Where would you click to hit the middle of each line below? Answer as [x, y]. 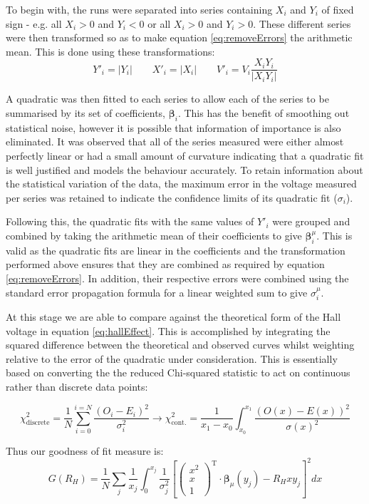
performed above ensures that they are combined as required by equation [165, 264]
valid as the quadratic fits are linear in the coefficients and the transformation [176, 250]
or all [159, 23]
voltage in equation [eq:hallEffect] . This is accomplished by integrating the [168, 330]
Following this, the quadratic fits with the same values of [130, 221]
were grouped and [311, 221]
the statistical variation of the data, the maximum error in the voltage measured [181, 184]
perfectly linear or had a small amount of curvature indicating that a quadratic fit [185, 156]
